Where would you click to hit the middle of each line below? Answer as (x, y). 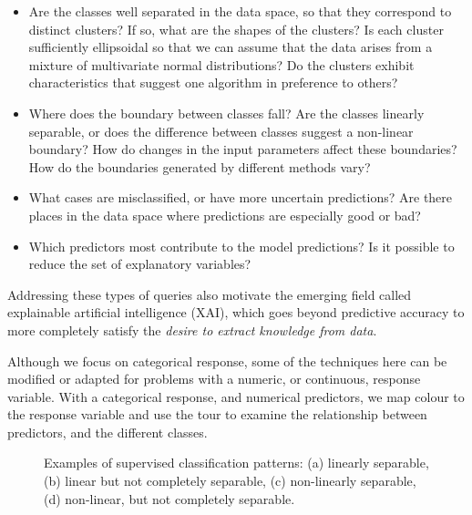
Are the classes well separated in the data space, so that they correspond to (240, 11)
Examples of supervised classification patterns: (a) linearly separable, (236, 463)
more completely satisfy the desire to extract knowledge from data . (192, 330)
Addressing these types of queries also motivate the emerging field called (210, 294)
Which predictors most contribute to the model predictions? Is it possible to (241, 246)
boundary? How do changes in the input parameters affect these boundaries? (243, 149)
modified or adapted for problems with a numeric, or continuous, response (214, 379)
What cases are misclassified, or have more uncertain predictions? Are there (241, 197)
